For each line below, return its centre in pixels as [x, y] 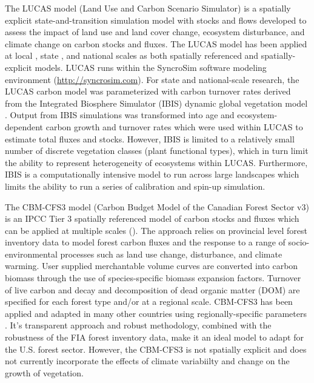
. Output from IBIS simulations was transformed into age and [120, 115]
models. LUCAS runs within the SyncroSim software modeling [151, 67]
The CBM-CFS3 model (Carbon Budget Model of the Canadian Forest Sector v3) [157, 206]
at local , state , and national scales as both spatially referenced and [132, 55]
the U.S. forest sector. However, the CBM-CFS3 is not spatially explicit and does [156, 349]
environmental [31, 254]
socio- [299, 242]
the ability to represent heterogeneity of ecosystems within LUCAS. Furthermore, [156, 162]
